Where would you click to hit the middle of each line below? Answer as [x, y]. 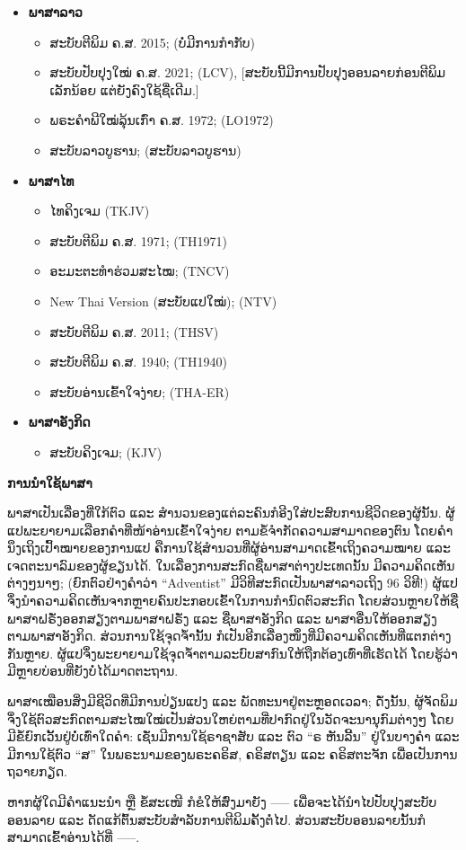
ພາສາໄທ [51, 180]
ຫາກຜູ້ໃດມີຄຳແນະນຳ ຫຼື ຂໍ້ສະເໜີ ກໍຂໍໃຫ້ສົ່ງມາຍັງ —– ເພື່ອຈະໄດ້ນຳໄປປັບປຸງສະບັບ [222, 801]
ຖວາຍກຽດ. [37, 771]
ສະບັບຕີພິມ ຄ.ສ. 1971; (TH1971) [138, 240]
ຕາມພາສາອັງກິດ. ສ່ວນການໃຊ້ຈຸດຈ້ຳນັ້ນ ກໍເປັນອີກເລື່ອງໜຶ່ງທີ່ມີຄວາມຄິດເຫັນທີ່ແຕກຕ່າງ [229, 636]
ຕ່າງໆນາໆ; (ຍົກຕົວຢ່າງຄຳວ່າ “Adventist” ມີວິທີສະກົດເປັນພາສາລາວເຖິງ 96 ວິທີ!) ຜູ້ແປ [233, 583]
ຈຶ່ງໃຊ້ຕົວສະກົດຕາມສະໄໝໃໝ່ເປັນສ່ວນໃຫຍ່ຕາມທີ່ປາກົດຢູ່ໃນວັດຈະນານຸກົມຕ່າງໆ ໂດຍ [231, 718]
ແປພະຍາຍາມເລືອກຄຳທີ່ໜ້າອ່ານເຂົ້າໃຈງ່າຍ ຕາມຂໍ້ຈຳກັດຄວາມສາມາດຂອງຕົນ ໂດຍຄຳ [230, 530]
